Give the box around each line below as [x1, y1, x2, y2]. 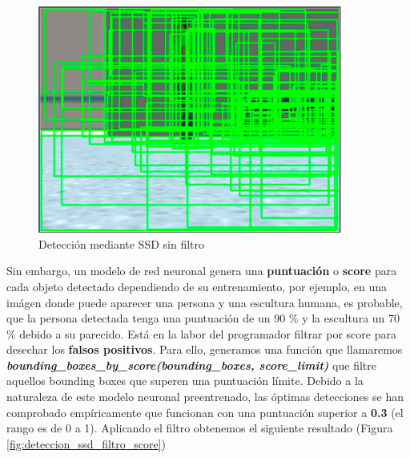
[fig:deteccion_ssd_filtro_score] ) [6, 435, 167, 452]
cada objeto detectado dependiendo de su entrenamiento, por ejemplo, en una [6, 278, 388, 294]
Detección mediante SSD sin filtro [38, 235, 205, 252]
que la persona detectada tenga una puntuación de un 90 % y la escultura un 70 [6, 310, 400, 326]
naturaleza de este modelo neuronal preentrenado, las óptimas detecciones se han [6, 388, 404, 405]
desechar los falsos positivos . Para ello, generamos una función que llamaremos [6, 341, 403, 358]
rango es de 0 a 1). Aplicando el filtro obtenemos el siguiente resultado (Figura [6, 419, 393, 436]
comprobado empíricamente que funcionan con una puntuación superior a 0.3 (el [6, 403, 404, 420]
